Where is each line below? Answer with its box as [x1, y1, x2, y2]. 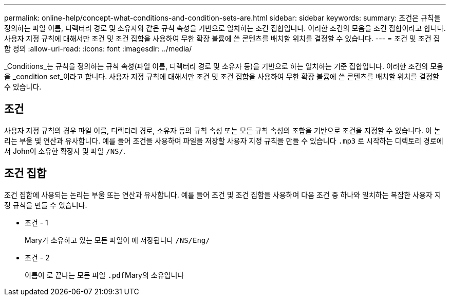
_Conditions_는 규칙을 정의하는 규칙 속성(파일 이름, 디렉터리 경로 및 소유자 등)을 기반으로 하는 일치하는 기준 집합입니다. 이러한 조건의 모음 [4, 62, 443, 70]
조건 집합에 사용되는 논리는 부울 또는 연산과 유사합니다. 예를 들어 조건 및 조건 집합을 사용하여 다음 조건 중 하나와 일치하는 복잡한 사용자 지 [4, 190, 441, 199]
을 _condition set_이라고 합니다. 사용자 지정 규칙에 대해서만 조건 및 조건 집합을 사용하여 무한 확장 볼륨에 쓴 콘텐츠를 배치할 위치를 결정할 [4, 72, 439, 81]
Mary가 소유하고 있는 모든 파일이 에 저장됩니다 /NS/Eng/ [25, 235, 210, 244]
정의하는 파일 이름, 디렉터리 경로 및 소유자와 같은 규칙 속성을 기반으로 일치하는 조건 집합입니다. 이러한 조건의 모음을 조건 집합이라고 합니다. [4, 24, 446, 32]
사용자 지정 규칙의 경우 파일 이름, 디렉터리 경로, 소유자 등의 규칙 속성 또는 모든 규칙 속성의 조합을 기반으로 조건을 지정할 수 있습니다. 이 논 [4, 126, 441, 135]
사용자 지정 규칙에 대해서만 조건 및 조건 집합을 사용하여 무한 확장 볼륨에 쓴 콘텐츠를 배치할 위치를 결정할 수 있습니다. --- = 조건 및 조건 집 [4, 34, 440, 43]
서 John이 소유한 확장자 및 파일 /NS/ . [4, 146, 126, 155]
